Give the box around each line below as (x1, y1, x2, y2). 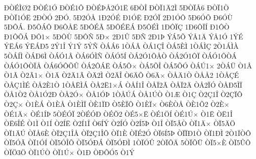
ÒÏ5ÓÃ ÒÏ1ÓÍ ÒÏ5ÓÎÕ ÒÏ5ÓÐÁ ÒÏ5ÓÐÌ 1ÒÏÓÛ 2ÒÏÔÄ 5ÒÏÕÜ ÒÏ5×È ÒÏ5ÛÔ (4, 137, 251, 148)
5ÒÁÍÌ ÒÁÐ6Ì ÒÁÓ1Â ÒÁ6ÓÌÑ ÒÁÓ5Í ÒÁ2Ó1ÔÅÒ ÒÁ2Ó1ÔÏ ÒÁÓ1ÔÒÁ (4, 50, 237, 61)
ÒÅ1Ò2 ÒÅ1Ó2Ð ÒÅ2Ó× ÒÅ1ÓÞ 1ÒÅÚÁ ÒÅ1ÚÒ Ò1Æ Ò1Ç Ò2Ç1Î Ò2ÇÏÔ (4, 89, 243, 99)
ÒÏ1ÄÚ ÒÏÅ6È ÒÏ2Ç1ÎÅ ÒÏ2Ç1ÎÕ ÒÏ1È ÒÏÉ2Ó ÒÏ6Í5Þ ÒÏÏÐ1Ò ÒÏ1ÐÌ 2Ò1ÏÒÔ (4, 127, 251, 138)
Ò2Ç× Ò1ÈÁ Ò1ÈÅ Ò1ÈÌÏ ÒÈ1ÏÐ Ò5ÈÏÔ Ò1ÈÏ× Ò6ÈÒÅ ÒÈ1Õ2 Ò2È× (4, 98, 230, 109)
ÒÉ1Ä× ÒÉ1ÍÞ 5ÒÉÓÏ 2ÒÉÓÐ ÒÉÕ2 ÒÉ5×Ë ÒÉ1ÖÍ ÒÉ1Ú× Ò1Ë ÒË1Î (4, 108, 233, 119)
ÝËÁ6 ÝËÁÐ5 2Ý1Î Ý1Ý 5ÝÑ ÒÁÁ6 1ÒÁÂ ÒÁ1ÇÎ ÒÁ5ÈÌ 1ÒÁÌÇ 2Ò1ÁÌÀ (4, 41, 239, 51)
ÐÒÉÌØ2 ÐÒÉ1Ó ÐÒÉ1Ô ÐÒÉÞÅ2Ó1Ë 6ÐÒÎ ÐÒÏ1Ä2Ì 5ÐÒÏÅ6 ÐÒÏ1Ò (4, 2, 229, 12)
